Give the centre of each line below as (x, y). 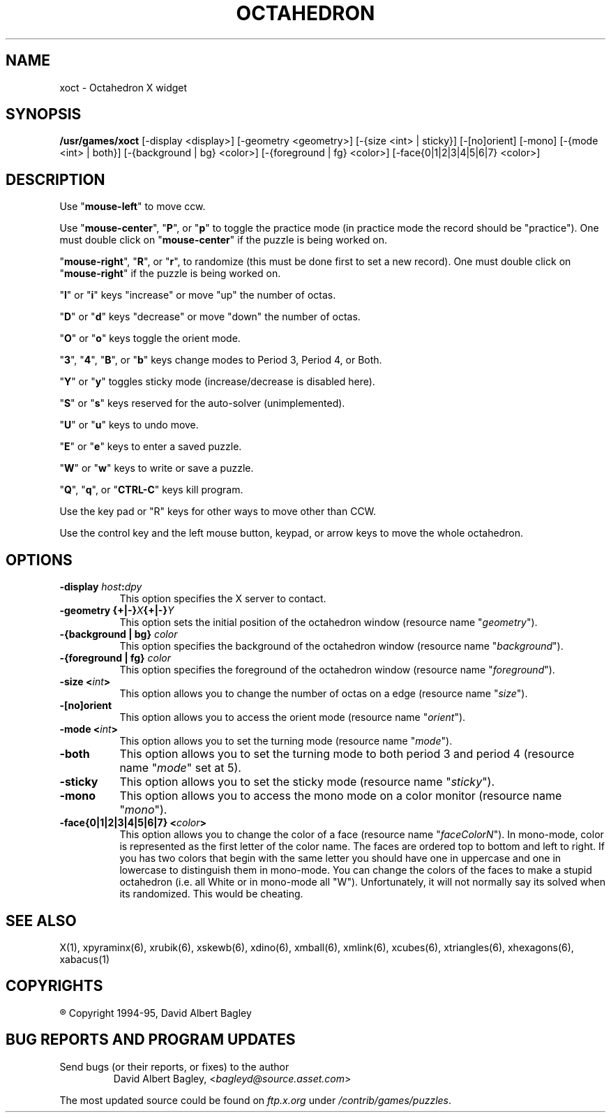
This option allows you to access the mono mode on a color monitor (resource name (341, 796)
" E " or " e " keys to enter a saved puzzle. (151, 447)
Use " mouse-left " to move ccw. (133, 207)
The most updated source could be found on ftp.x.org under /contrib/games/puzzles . (256, 1100)
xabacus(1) (85, 959)
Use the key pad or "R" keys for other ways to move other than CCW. (218, 512)
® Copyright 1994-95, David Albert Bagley (156, 1013)
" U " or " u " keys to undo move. (129, 425)
